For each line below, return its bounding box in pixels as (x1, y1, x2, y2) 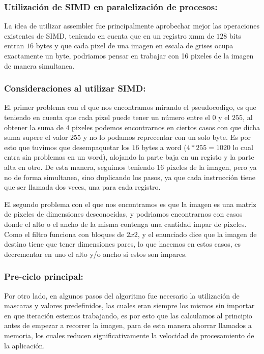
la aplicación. (4, 340, 45, 350)
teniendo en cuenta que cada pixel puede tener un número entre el (4, 112, 210, 122)
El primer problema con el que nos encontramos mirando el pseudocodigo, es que (4, 102, 256, 112)
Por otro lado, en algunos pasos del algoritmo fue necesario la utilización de (4, 290, 240, 301)
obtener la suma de (4, 122, 64, 132)
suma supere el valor (4, 132, 68, 142)
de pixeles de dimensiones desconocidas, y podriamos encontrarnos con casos (4, 209, 243, 219)
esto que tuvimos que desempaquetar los (4, 141, 130, 152)
